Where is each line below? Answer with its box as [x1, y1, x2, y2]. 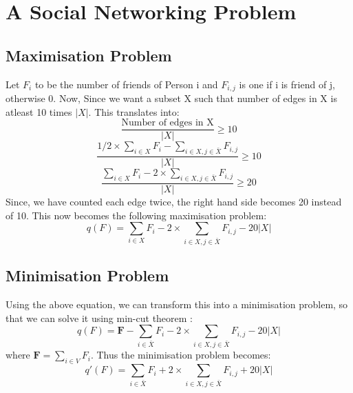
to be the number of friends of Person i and [34, 77, 218, 91]
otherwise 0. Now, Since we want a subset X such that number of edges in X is [6, 91, 337, 105]
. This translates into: [88, 104, 180, 119]
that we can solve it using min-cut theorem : [6, 310, 193, 325]
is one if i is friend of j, [239, 77, 336, 91]
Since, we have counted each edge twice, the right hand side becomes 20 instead [6, 194, 342, 208]
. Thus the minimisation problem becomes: [90, 347, 271, 362]
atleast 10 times [6, 104, 72, 119]
